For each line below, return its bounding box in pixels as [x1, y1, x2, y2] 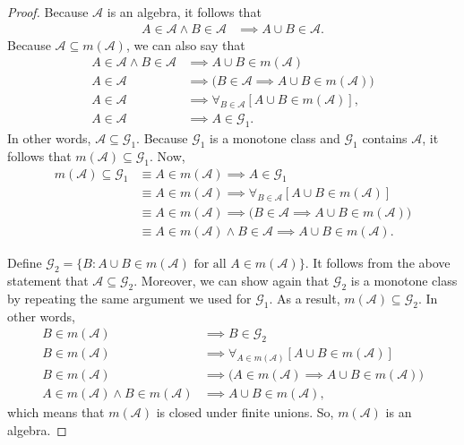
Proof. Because [7, 3, 89, 21]
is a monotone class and [210, 128, 340, 147]
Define [7, 253, 42, 272]
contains [362, 128, 408, 147]
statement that [7, 271, 89, 290]
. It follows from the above [305, 253, 451, 272]
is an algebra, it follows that [107, 3, 262, 21]
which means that [7, 403, 105, 422]
